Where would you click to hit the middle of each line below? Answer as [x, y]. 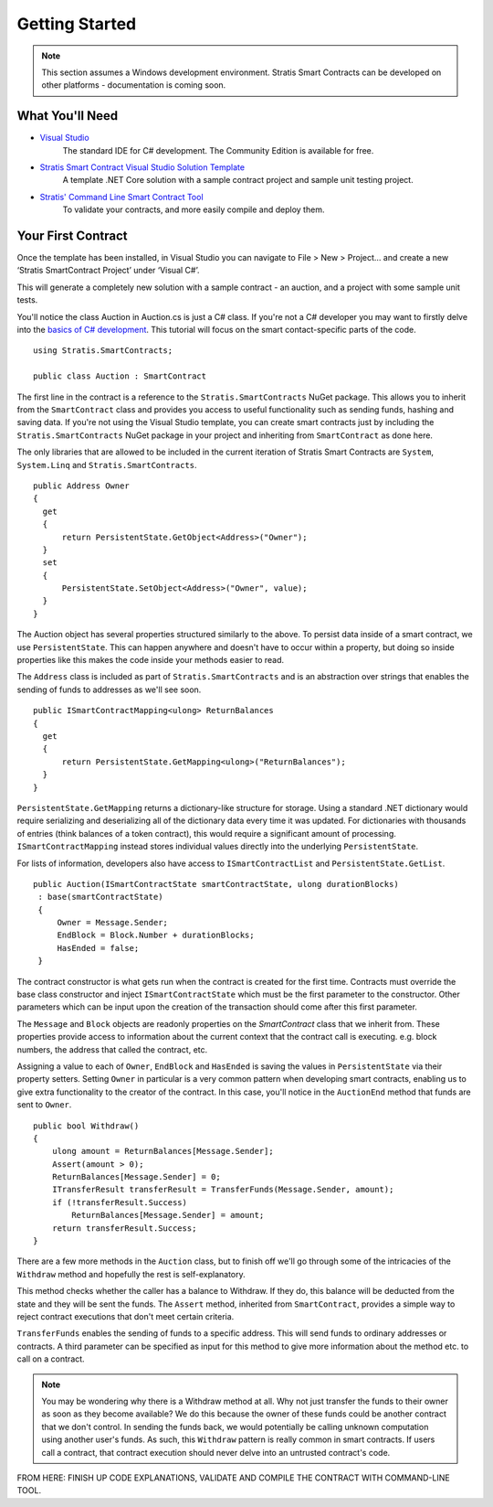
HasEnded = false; [98, 948]
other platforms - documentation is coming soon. [134, 85]
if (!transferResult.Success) [119, 1202]
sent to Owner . [44, 1105]
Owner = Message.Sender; [113, 923]
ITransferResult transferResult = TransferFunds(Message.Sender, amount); [223, 1190]
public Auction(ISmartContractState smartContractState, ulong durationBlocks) [216, 884]
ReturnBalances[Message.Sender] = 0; [136, 1177]
